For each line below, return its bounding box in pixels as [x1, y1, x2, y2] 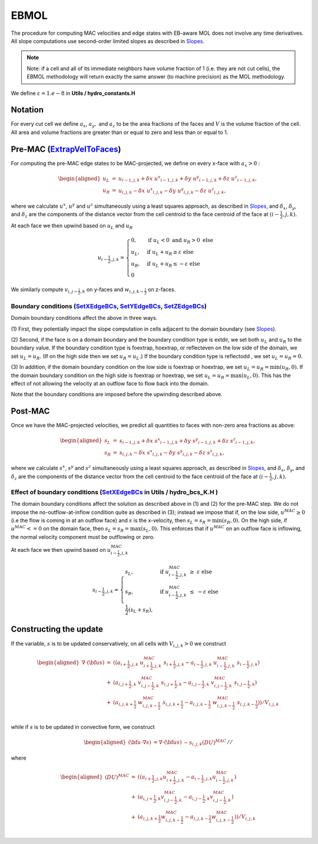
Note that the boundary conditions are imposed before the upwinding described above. [11, 391, 223, 398]
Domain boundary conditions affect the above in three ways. [11, 315, 158, 322]
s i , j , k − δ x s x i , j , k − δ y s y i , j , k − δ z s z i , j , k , [119, 449, 224, 457]
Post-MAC [11, 406, 50, 416]
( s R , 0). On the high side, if [221, 516, 287, 525]
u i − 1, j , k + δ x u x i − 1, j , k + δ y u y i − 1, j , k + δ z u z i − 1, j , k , [118, 174, 257, 183]
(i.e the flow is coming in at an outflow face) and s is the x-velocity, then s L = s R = [11, 516, 211, 525]
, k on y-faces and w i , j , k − [80, 286, 144, 295]
